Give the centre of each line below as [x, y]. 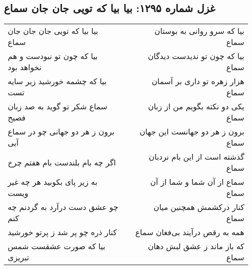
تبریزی [18, 257]
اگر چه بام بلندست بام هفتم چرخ [62, 162]
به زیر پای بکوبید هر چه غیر [53, 182]
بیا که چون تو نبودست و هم [53, 56]
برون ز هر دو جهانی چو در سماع [61, 132]
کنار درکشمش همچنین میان [199, 207]
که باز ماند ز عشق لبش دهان [196, 246]
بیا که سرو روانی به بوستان [199, 31]
